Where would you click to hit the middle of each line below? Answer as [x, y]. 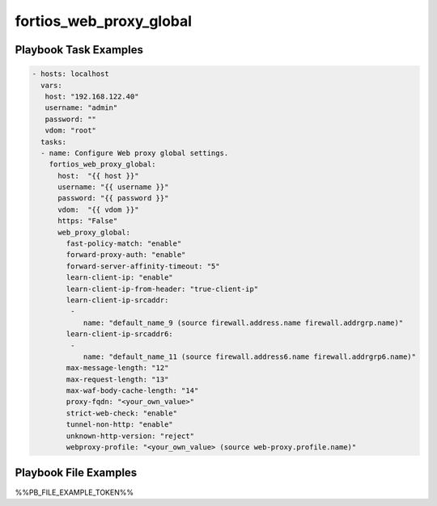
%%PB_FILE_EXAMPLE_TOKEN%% [74, 492]
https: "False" [88, 221]
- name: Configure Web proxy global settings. [135, 153]
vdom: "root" [71, 131]
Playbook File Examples [76, 473]
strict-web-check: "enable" [122, 413]
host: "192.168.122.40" [92, 96]
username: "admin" [81, 108]
